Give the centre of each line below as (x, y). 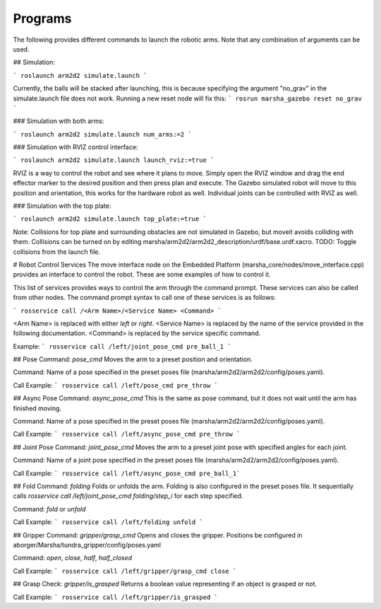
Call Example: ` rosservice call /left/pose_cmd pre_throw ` (115, 385)
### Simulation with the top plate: (62, 206)
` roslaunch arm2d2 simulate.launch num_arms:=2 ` (102, 134)
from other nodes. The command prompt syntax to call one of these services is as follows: (145, 298)
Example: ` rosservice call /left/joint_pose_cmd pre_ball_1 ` (122, 346)
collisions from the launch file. (57, 252)
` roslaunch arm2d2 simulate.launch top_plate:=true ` (110, 219)
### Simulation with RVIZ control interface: (75, 147)
